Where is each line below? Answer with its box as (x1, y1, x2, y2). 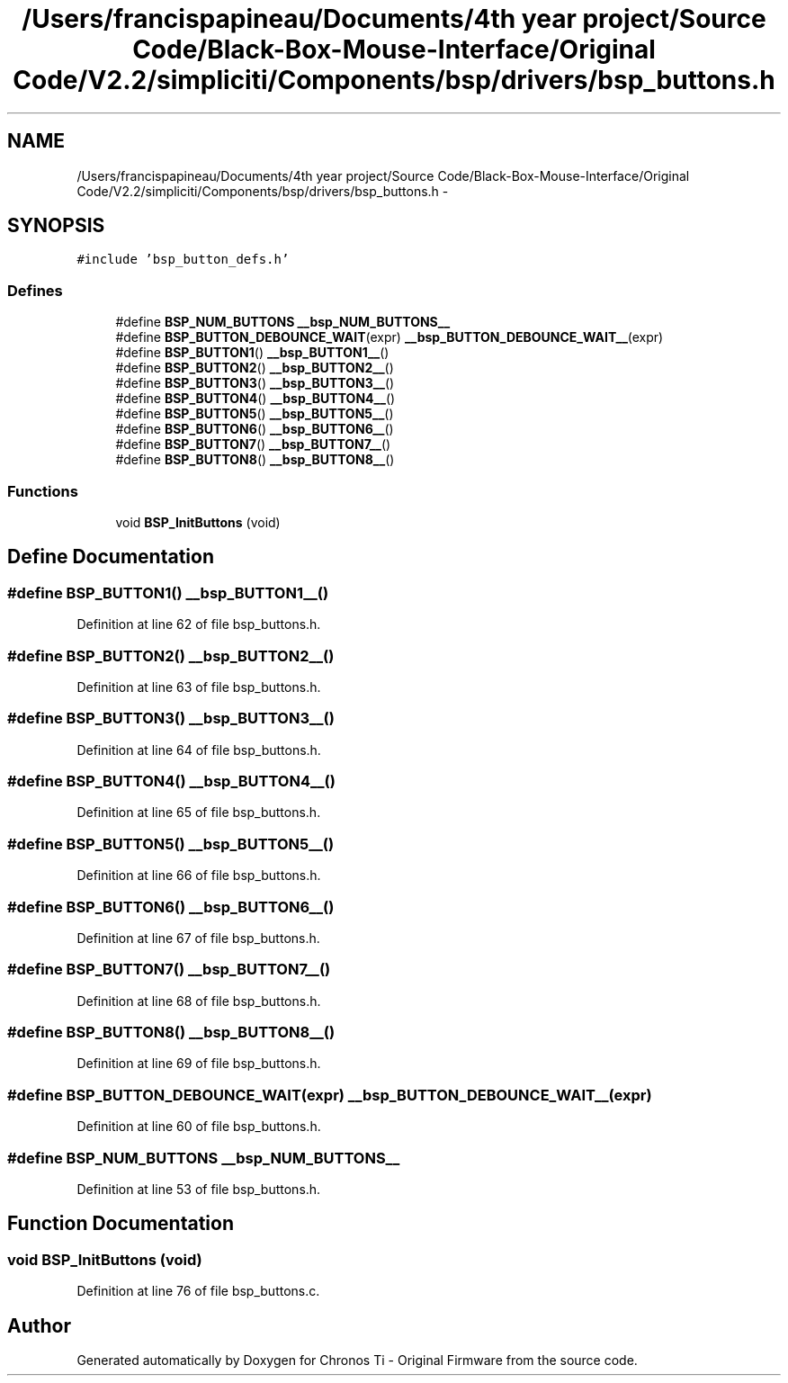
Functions (7, 481, 78, 500)
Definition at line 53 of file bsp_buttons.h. (76, 1181, 321, 1197)
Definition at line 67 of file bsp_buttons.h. (76, 929, 320, 946)
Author (7, 1314, 71, 1337)
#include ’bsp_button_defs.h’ (76, 252, 290, 267)
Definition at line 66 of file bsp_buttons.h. (76, 867, 321, 884)
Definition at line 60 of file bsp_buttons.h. (76, 1118, 321, 1135)
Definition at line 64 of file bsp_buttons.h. (76, 741, 321, 758)
